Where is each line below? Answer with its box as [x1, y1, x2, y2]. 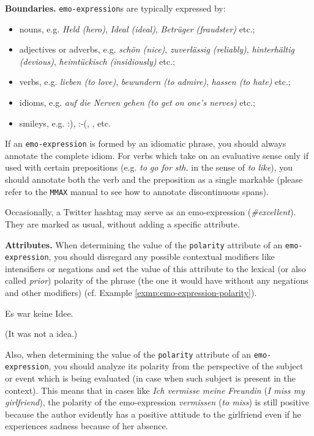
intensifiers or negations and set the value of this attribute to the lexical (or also [5, 262, 306, 275]
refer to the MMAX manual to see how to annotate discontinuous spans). [5, 185, 269, 198]
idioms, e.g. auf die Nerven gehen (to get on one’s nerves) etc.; [19, 96, 256, 109]
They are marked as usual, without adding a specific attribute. [5, 217, 240, 230]
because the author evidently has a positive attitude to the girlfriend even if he [5, 407, 301, 420]
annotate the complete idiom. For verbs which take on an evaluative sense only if [5, 149, 308, 161]
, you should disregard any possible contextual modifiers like [48, 250, 275, 263]
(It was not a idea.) [5, 327, 78, 340]
